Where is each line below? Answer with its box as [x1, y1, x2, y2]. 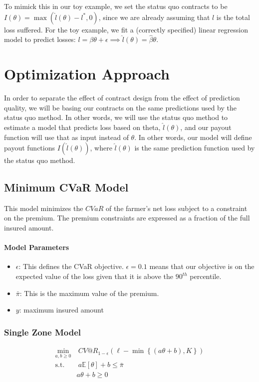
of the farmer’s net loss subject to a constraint [105, 202, 248, 213]
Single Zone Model [4, 325, 81, 338]
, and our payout [180, 121, 232, 132]
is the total [216, 11, 250, 22]
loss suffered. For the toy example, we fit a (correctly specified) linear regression [4, 24, 248, 34]
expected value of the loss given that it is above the [15, 271, 173, 281]
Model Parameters [4, 242, 69, 252]
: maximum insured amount [19, 304, 104, 315]
